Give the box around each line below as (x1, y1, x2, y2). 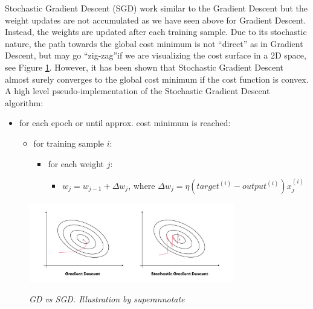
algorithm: (5, 96, 44, 109)
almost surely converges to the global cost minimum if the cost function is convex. (5, 72, 309, 85)
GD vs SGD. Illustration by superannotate (29, 293, 185, 305)
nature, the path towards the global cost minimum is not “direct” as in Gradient (5, 37, 303, 49)
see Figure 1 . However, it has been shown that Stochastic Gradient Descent (5, 60, 283, 73)
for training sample (33, 136, 105, 149)
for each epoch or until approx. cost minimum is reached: (19, 116, 231, 129)
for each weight (48, 157, 104, 170)
